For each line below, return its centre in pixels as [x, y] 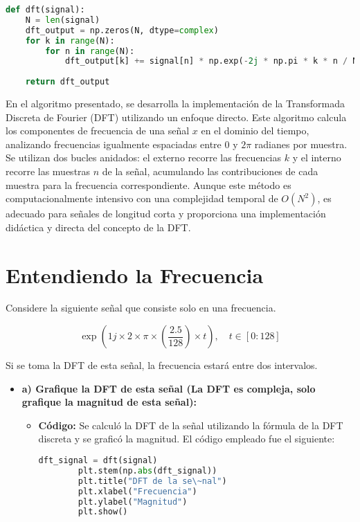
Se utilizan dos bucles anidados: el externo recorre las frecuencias [144, 157]
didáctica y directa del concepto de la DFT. [98, 227]
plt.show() [103, 512]
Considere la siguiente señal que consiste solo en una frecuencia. [141, 308]
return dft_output [67, 82]
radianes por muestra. [301, 144]
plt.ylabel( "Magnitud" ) [133, 502]
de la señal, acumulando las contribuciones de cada [210, 171]
